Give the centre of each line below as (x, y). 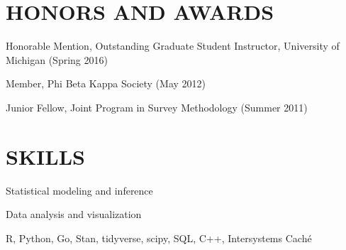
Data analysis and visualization (74, 214)
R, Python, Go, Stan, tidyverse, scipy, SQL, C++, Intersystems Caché (159, 238)
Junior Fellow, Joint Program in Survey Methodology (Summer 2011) (157, 107)
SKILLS (45, 156)
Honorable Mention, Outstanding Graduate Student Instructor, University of (173, 46)
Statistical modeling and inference (79, 190)
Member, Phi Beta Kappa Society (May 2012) (106, 83)
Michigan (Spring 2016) (57, 59)
